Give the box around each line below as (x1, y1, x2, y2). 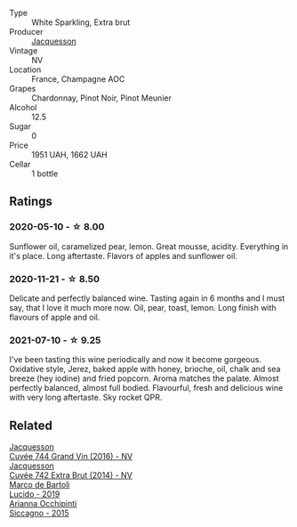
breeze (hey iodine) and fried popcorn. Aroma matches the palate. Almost (9, 373, 279, 384)
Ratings (9, 194, 53, 209)
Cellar (9, 159, 31, 169)
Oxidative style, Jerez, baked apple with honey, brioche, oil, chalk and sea (9, 364, 281, 375)
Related (9, 418, 53, 433)
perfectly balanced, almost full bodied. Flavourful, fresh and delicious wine (9, 383, 284, 393)
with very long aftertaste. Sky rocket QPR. (9, 392, 163, 403)
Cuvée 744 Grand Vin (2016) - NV (9, 451, 133, 462)
